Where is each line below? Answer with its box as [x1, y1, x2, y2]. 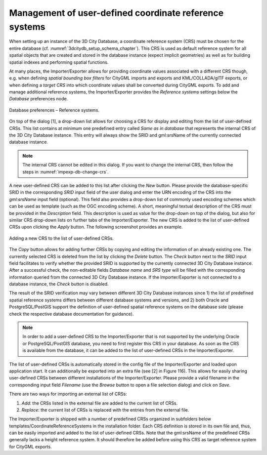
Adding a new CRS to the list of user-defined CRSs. [9, 235, 114, 241]
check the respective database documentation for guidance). [9, 311, 134, 317]
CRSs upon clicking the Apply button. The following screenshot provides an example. [9, 224, 183, 230]
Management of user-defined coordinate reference [9, 7, 224, 18]
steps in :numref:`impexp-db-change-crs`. [22, 168, 109, 175]
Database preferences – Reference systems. [9, 107, 100, 113]
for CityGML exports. [9, 444, 52, 450]
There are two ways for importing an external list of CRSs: [9, 391, 127, 397]
